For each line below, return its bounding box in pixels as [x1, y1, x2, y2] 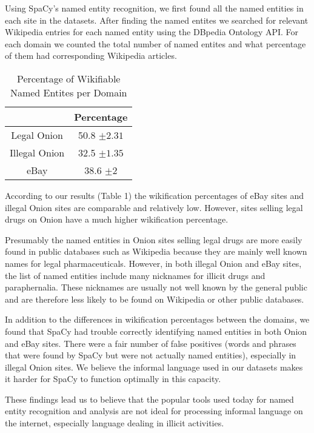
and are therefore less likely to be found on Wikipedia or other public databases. [5, 292, 304, 305]
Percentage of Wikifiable [16, 71, 121, 86]
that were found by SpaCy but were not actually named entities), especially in [5, 349, 296, 361]
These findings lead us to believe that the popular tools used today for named [5, 392, 294, 405]
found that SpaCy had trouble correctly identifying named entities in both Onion [5, 324, 307, 337]
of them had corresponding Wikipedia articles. [5, 49, 177, 62]
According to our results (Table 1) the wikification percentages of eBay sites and [5, 189, 304, 201]
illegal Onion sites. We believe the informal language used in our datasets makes [5, 360, 303, 373]
